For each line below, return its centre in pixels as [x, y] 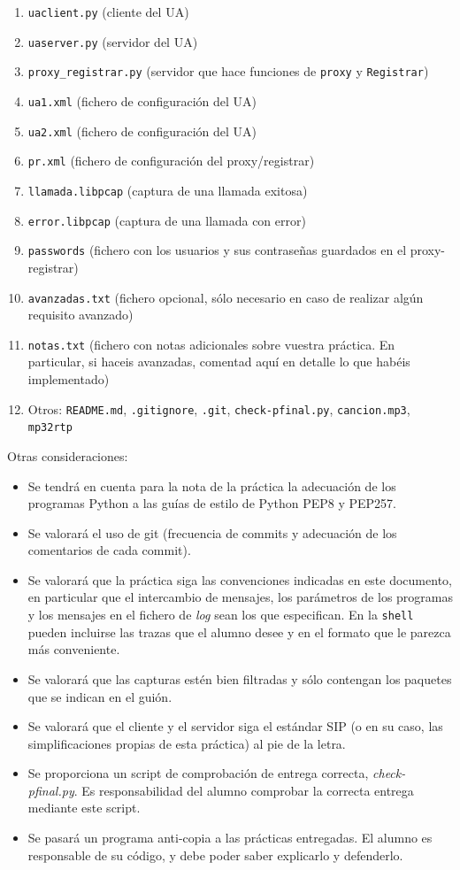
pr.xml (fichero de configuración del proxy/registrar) [171, 161]
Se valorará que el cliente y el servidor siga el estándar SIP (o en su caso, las [235, 726]
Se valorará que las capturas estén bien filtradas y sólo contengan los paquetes [240, 678]
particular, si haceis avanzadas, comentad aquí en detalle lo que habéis [219, 362]
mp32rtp [50, 428]
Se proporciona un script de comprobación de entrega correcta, [198, 773]
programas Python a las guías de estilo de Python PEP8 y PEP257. [212, 503]
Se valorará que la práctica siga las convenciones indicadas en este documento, [240, 579]
